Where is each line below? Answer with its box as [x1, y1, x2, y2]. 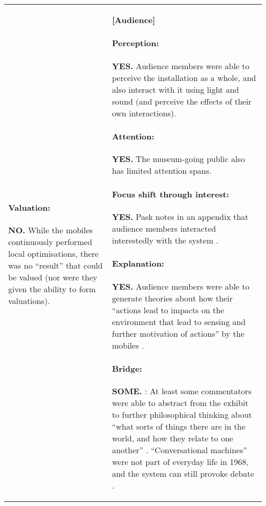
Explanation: [112, 257, 164, 270]
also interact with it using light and [112, 83, 239, 95]
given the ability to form [8, 283, 96, 295]
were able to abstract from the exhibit [112, 397, 249, 409]
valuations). [8, 295, 50, 307]
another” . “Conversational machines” [112, 444, 247, 456]
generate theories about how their [112, 292, 233, 304]
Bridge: [112, 362, 142, 375]
